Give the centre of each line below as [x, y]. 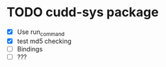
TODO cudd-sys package [83, 12]
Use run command [41, 32]
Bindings [30, 49]
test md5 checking [44, 41]
